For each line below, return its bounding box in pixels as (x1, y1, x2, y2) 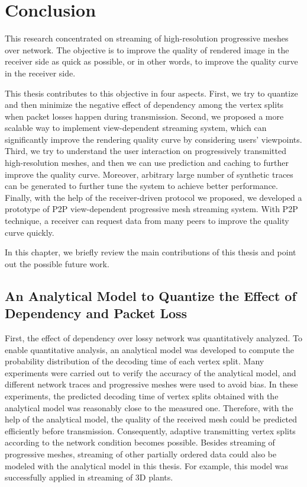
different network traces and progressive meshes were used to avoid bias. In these (5, 378, 298, 390)
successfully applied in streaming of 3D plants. (5, 471, 173, 483)
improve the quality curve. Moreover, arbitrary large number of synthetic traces (5, 168, 293, 180)
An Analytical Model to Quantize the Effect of (5, 286, 296, 305)
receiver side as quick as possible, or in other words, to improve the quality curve (5, 55, 298, 68)
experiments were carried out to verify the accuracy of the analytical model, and (5, 366, 296, 379)
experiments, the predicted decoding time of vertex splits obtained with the (5, 389, 279, 402)
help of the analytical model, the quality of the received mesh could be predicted (5, 413, 298, 425)
